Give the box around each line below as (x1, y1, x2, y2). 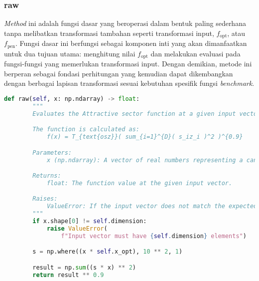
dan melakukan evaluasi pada (150, 48, 241, 58)
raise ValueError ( (46, 225, 108, 232)
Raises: (32, 195, 58, 203)
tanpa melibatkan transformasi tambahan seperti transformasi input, (4, 27, 214, 38)
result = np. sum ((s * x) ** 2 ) (32, 264, 136, 271)
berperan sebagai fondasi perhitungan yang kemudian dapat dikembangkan (4, 68, 233, 78)
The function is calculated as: (32, 126, 140, 133)
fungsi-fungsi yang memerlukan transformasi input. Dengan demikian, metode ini (4, 58, 252, 69)
